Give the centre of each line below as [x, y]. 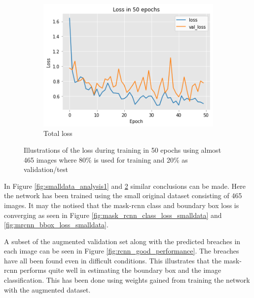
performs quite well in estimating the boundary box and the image [120, 270]
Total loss [58, 133]
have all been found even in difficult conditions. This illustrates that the [113, 260]
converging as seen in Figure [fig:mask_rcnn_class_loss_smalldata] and [113, 215]
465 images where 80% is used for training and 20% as [106, 159]
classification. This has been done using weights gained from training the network [127, 280]
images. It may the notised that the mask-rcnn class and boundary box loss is [122, 205]
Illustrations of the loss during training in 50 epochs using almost [123, 149]
